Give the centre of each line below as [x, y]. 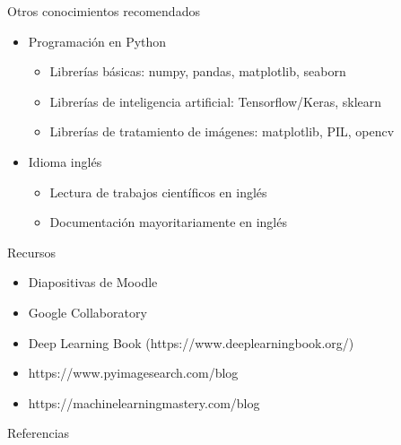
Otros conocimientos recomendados [104, 11]
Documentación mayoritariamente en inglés [168, 222]
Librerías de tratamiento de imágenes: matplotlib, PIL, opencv [222, 131]
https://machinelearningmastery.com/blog [144, 402]
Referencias [39, 433]
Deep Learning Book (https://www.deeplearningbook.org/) [191, 342]
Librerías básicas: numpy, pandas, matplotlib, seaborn [198, 71]
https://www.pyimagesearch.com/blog [133, 373]
